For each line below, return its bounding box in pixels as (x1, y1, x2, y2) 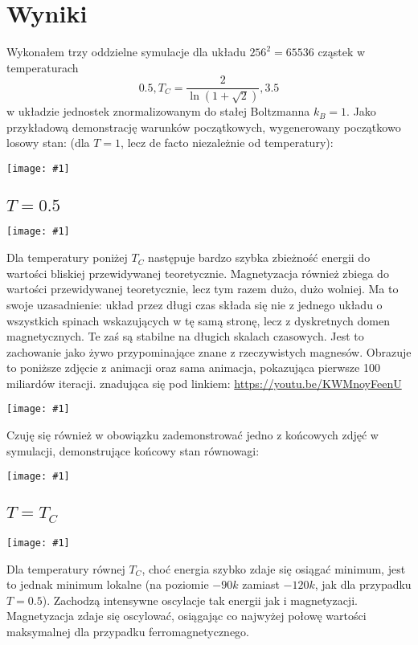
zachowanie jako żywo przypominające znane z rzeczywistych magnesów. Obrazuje (6, 343, 412, 360)
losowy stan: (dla (6, 134, 90, 151)
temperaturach (6, 59, 79, 76)
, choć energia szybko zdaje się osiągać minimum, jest (141, 560, 406, 577)
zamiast (242, 576, 280, 593)
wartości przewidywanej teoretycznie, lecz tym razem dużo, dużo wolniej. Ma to (6, 280, 399, 297)
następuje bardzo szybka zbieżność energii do (148, 249, 371, 266)
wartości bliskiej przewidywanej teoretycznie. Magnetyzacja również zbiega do (6, 264, 389, 281)
